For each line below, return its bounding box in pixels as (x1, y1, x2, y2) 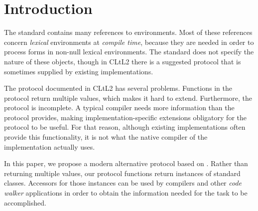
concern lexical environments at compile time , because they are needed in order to (4, 36, 254, 47)
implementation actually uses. (4, 141, 95, 152)
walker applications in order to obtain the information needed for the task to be (4, 188, 248, 198)
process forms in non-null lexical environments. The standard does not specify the (4, 46, 254, 57)
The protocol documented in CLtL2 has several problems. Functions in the (4, 83, 232, 93)
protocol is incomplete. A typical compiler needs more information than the (4, 102, 235, 113)
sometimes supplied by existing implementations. (4, 66, 153, 76)
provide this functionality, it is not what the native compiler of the (4, 132, 208, 142)
